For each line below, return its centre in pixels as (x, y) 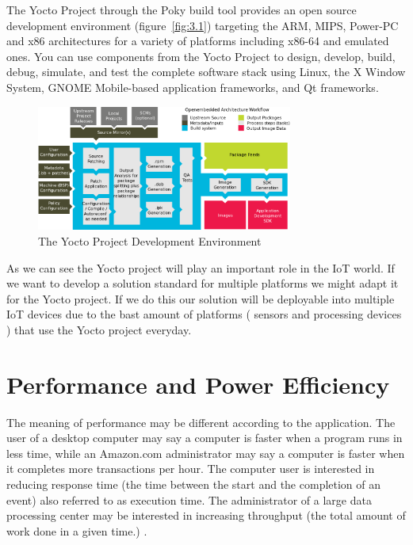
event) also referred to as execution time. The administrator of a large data (189, 499)
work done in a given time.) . (77, 530)
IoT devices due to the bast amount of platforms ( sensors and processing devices (204, 314)
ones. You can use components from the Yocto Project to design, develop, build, (201, 56)
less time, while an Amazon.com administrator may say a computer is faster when (206, 453)
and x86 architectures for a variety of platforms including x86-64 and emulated (198, 41)
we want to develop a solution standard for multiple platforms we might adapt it (203, 283)
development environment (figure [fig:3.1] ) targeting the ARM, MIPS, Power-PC (203, 25)
